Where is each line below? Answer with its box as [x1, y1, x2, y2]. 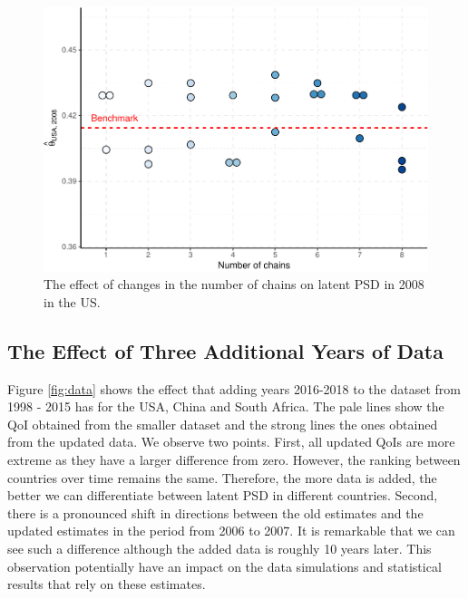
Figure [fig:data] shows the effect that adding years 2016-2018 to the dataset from [7, 379, 461, 398]
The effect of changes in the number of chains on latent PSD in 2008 [44, 275, 424, 294]
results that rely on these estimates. [7, 575, 206, 594]
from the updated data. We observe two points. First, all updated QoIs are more [7, 432, 455, 451]
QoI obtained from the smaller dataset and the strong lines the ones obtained [7, 414, 438, 433]
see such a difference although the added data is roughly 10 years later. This [7, 539, 432, 558]
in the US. [44, 292, 101, 311]
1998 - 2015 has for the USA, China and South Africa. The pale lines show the [7, 397, 444, 416]
